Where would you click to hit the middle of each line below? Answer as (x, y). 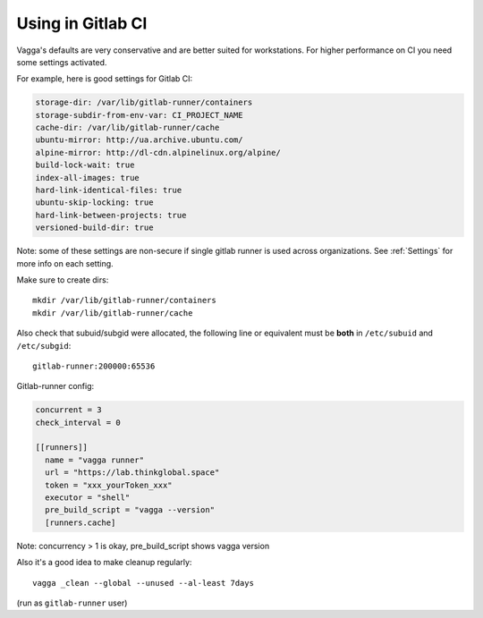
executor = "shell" (88, 498)
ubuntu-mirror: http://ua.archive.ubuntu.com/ (139, 140)
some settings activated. (62, 62)
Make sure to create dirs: (63, 279)
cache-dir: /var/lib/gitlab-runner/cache (127, 128)
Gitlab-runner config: (55, 386)
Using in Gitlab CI (82, 23)
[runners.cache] (80, 522)
